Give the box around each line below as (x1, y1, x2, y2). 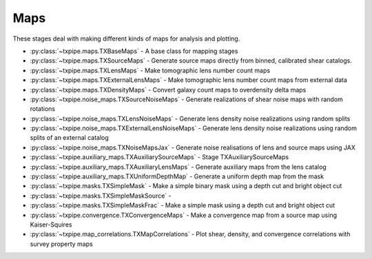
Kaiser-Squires (30, 220, 72, 229)
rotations (30, 105, 55, 113)
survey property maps (30, 240, 93, 248)
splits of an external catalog (30, 134, 110, 142)
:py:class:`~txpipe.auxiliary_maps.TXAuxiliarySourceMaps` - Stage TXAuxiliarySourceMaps (30, 153, 289, 161)
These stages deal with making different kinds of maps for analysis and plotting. (12, 34, 240, 43)
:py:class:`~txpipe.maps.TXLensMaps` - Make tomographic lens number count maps (30, 66, 271, 74)
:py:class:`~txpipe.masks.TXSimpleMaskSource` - (30, 191, 172, 200)
